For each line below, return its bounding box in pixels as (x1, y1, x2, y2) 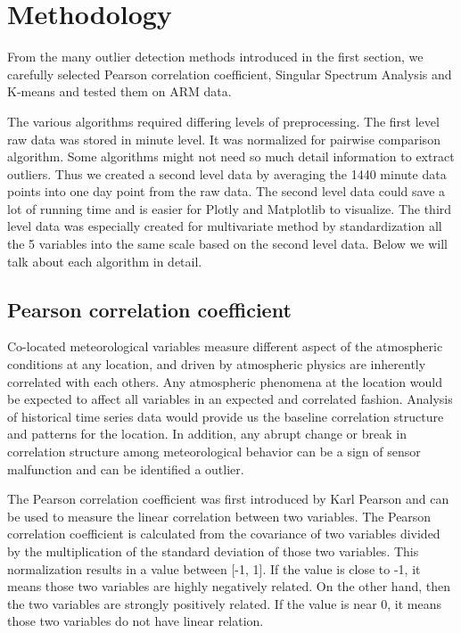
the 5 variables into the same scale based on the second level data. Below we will (7, 234, 449, 253)
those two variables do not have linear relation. (7, 612, 264, 630)
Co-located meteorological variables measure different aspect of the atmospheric (7, 337, 443, 356)
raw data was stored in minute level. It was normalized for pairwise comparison (7, 129, 440, 148)
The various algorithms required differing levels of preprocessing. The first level (7, 111, 440, 130)
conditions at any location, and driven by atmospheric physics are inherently (7, 355, 426, 374)
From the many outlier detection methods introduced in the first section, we (7, 47, 424, 66)
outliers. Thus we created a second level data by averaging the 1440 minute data (7, 164, 447, 183)
